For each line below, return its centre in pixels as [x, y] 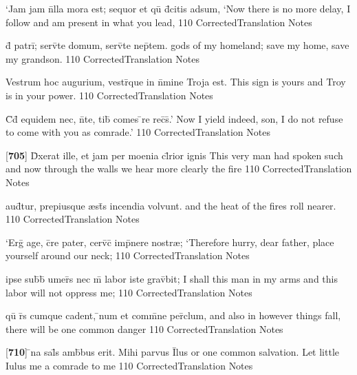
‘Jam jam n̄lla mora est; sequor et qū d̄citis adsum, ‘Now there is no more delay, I [178, 8]
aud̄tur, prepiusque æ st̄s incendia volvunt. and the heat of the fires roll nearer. [171, 205]
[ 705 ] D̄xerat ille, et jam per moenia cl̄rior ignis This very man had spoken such [174, 155]
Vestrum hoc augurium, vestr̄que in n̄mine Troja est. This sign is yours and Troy [176, 82]
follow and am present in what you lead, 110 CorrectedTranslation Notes [159, 22]
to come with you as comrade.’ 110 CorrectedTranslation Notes [138, 132]
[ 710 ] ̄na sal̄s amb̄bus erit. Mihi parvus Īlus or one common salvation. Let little [173, 352]
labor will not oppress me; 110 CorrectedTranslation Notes [129, 292]
